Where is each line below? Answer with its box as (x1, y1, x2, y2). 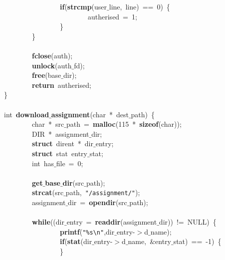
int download (4, 109, 49, 119)
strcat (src (32, 187, 64, 198)
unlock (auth (32, 60, 72, 70)
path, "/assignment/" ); (65, 187, 140, 198)
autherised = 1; (87, 11, 137, 21)
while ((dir (32, 217, 64, 227)
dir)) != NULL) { (159, 217, 217, 227)
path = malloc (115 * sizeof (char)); (66, 119, 182, 129)
